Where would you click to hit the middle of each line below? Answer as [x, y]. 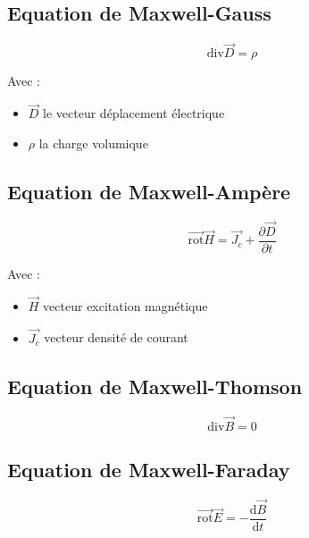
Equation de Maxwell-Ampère [149, 191]
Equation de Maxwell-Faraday [149, 469]
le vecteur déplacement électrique [134, 113]
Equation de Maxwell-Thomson [155, 386]
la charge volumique [93, 143]
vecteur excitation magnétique [125, 305]
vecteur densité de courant [116, 337]
